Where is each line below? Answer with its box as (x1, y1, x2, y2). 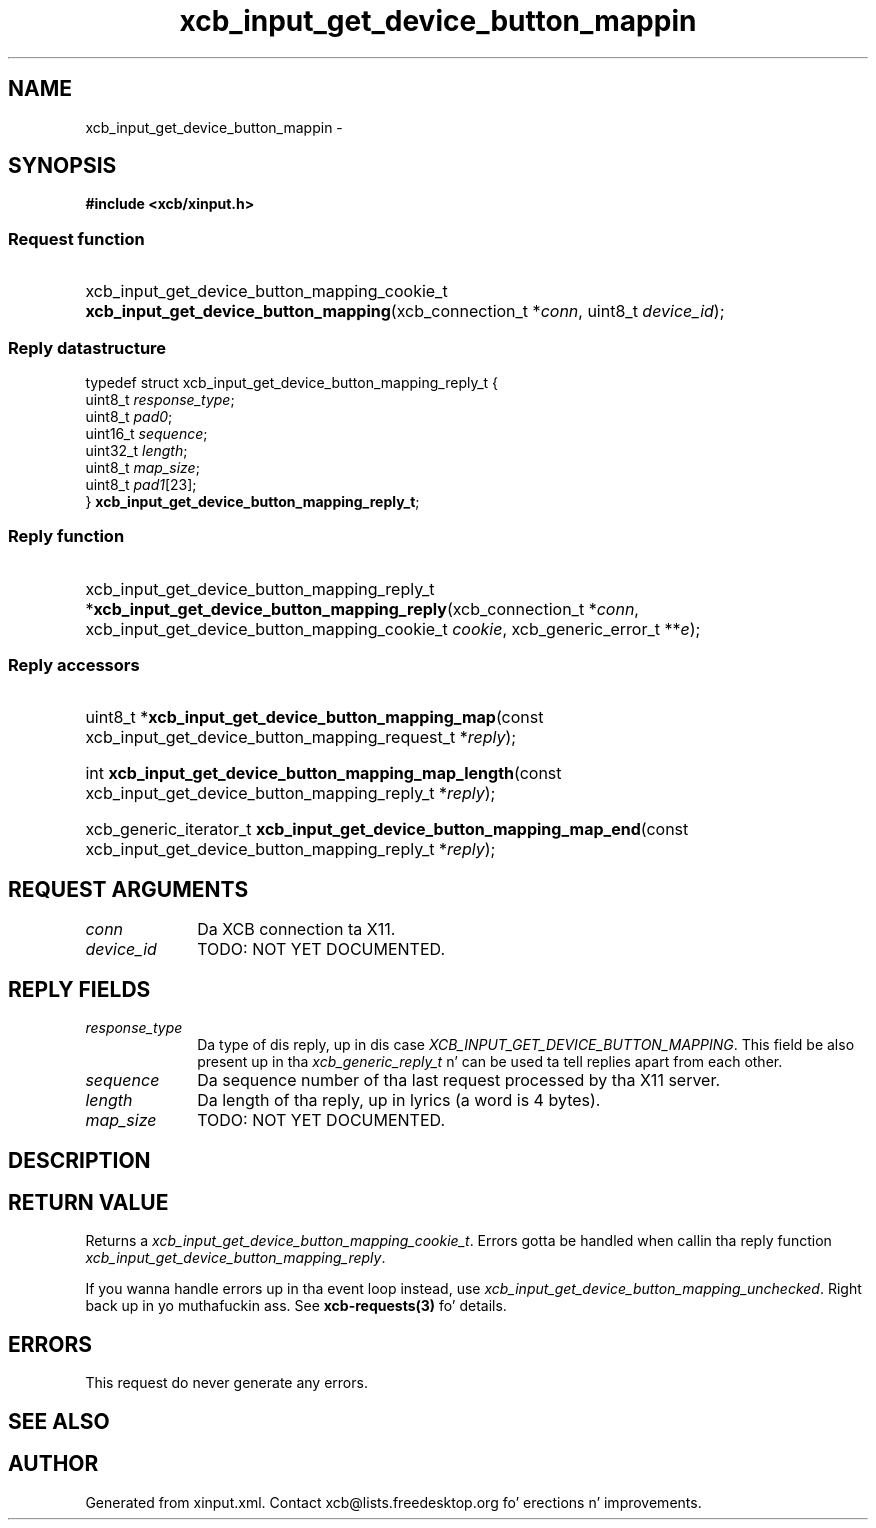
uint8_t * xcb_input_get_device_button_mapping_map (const (85, 707, 544, 728)
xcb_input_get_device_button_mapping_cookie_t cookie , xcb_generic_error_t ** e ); (85, 618, 701, 639)
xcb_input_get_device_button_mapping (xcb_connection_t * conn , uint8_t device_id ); (85, 301, 725, 322)
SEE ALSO (8, 1408, 110, 1434)
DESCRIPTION (8, 1147, 151, 1173)
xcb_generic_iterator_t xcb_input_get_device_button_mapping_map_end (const (85, 819, 689, 840)
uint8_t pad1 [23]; (85, 475, 197, 493)
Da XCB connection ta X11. (197, 919, 396, 940)
